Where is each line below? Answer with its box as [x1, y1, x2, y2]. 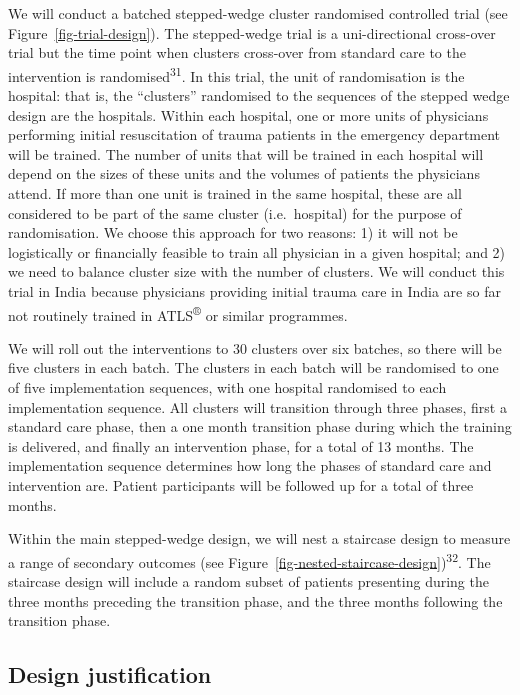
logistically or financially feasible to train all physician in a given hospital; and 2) [8, 241, 506, 262]
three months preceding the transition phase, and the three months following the [8, 590, 503, 611]
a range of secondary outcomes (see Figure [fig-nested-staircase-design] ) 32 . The [8, 548, 491, 572]
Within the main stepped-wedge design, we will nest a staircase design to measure [8, 528, 511, 549]
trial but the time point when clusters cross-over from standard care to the [8, 42, 466, 63]
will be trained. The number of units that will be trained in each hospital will [8, 143, 484, 164]
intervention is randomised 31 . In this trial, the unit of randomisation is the [8, 62, 465, 86]
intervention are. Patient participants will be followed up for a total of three [8, 474, 474, 495]
